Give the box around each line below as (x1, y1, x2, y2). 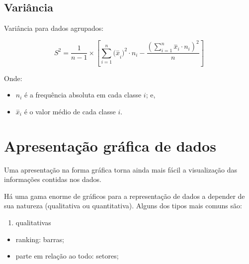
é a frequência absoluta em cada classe (24, 89, 142, 100)
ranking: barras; (15, 234, 64, 244)
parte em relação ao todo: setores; (15, 251, 119, 261)
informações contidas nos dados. (4, 174, 101, 184)
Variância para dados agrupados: (4, 23, 104, 33)
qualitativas (15, 217, 51, 227)
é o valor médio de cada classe (24, 106, 116, 116)
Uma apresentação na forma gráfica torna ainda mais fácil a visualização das (4, 164, 238, 175)
